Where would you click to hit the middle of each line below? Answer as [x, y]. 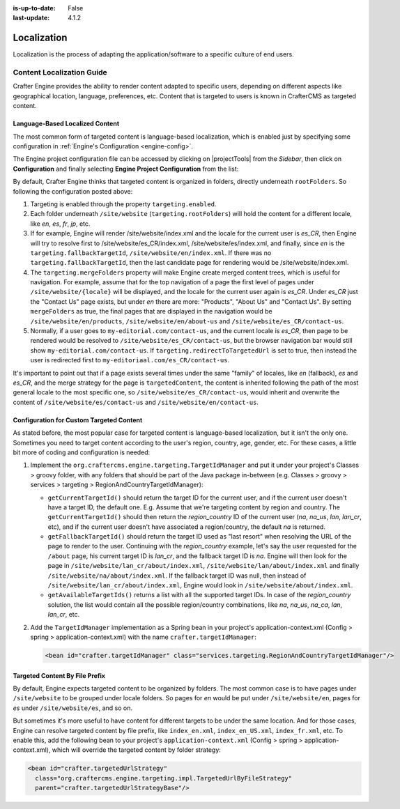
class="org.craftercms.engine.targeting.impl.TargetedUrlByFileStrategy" [164, 778]
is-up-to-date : [34, 8]
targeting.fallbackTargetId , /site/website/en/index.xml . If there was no [151, 253]
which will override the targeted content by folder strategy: [136, 750]
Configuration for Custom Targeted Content [78, 420]
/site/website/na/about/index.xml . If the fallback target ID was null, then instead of [177, 576]
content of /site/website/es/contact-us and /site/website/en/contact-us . [136, 402]
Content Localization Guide [60, 72]
